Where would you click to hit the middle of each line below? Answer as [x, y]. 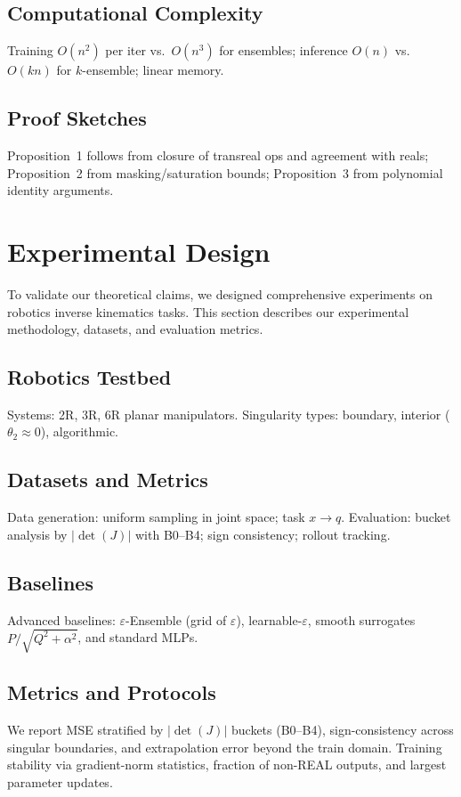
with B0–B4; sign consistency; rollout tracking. [263, 534]
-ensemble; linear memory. [153, 70]
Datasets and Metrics [108, 480]
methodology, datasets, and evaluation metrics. [135, 329]
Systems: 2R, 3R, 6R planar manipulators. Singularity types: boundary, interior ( [229, 414]
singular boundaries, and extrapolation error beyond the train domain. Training [225, 747]
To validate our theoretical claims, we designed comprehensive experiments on [220, 293]
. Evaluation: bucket [396, 517]
